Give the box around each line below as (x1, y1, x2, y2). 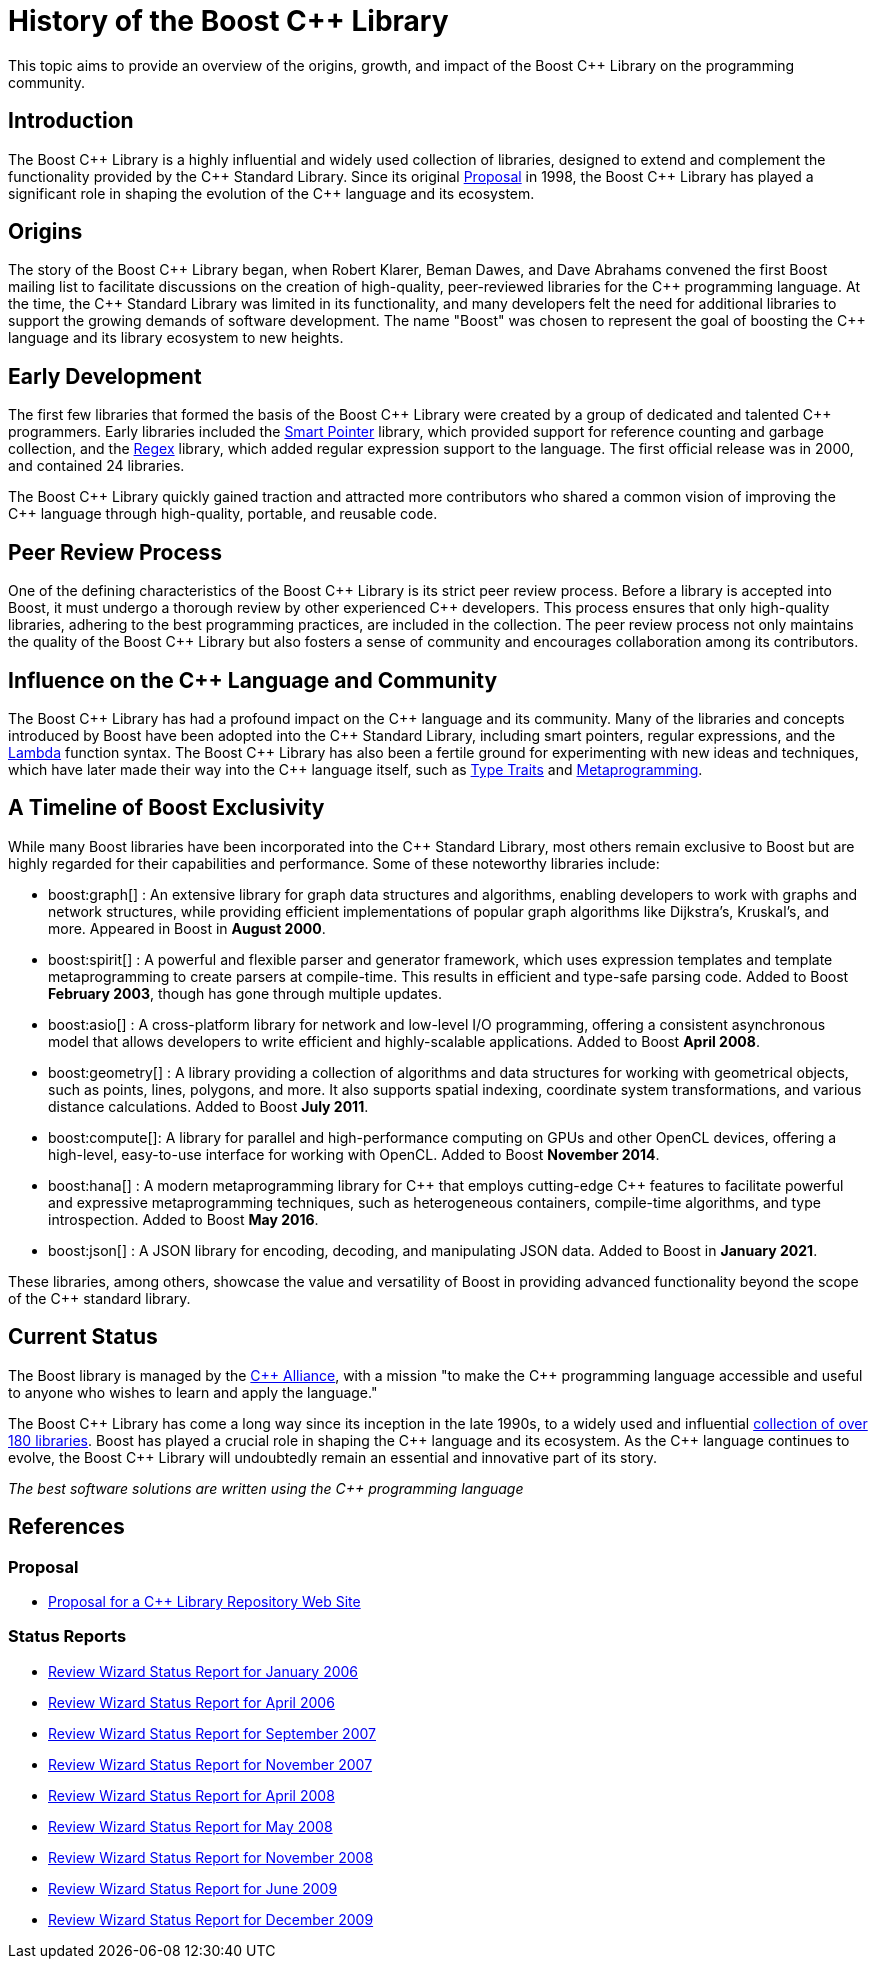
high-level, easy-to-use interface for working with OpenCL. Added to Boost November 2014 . (48, 1145, 660, 1163)
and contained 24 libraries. (8, 457, 185, 475)
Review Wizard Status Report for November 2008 (48, 1848, 374, 1866)
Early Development (8, 363, 202, 389)
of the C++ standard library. (8, 1289, 191, 1307)
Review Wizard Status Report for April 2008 (48, 1786, 335, 1804)
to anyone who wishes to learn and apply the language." (8, 1383, 378, 1401)
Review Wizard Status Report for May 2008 (48, 1817, 333, 1835)
